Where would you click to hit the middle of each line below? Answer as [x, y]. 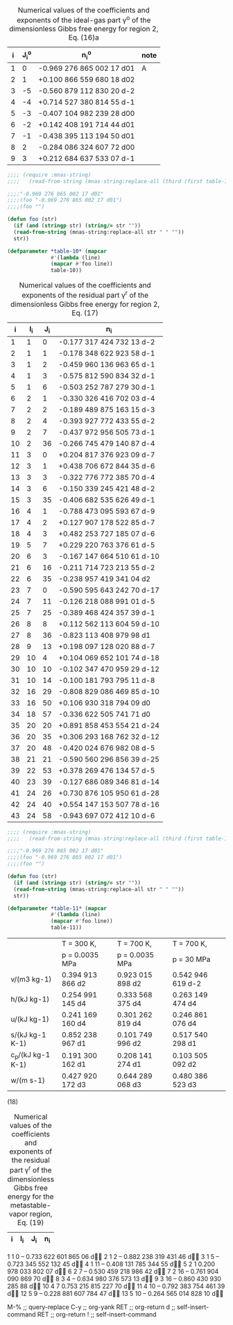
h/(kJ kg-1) [30, 999]
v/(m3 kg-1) [31, 979]
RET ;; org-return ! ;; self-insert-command [97, 1314]
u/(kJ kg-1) [30, 1020]
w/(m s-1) [28, 1081]
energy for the [31, 1197]
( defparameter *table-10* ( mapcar [57, 251]
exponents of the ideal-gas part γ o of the [84, 19]
